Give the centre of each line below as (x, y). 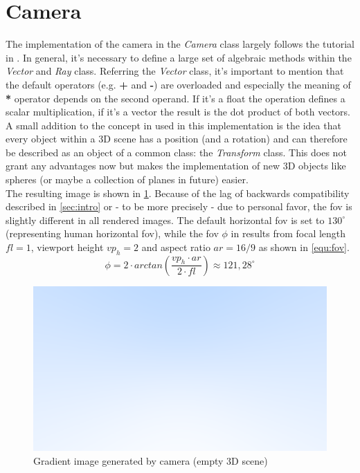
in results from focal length (288, 233)
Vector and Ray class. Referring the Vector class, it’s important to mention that (175, 71)
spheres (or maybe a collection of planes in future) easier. (127, 179)
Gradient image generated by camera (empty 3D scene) (151, 460)
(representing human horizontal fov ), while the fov (112, 233)
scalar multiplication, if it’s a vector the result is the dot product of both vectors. (178, 112)
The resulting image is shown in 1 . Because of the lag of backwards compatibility (178, 193)
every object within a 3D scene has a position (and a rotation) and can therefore (177, 139)
